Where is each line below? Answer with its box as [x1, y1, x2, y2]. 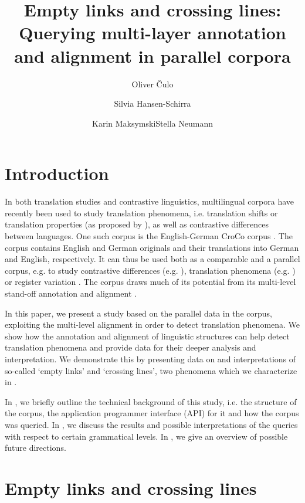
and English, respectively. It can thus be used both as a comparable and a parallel [5, 253, 300, 265]
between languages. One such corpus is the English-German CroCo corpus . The [5, 230, 293, 242]
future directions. [5, 441, 66, 454]
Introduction [5, 161, 109, 185]
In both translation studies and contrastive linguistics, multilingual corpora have [5, 195, 294, 208]
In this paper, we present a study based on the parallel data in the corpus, [5, 307, 272, 319]
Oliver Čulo [131, 77, 174, 90]
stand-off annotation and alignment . [5, 287, 137, 299]
